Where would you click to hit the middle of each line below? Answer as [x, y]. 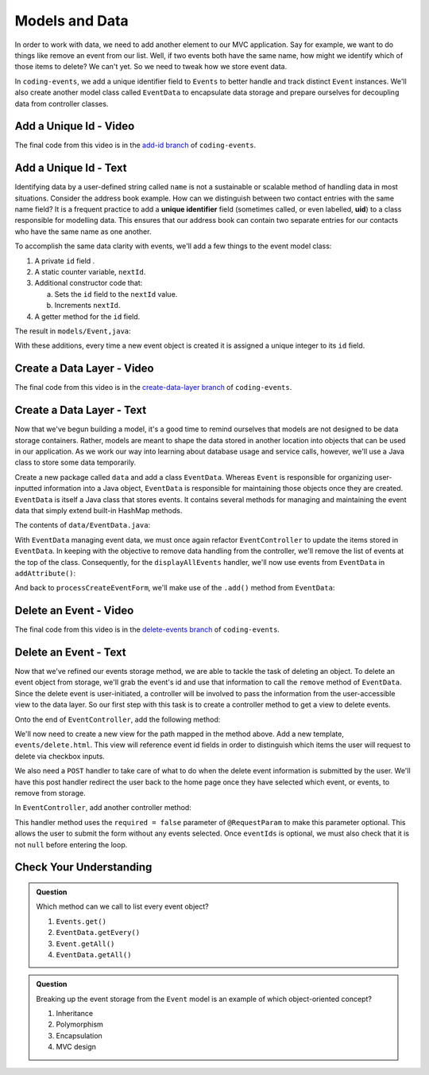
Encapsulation [79, 1035]
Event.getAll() [85, 944]
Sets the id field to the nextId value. [116, 294]
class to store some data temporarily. [75, 462]
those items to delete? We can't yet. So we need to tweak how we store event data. [151, 67]
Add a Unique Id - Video [75, 126]
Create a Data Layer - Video [84, 369]
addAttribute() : [45, 573]
